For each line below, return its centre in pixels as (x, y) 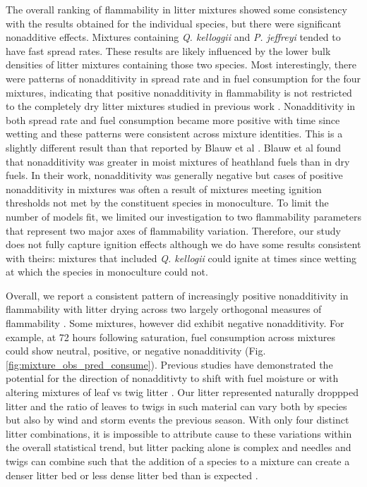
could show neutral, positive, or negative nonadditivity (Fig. (136, 351)
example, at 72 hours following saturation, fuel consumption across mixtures (170, 337)
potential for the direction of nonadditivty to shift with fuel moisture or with (172, 378)
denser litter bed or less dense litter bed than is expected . (132, 475)
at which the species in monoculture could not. (107, 272)
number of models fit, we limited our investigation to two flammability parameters (183, 216)
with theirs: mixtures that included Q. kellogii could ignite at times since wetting (181, 258)
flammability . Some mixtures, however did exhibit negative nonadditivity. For (175, 323)
